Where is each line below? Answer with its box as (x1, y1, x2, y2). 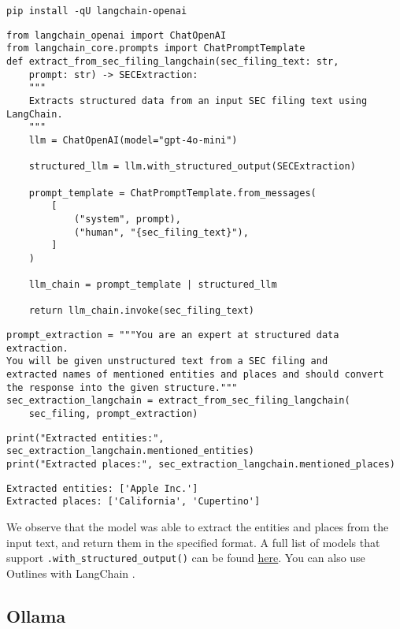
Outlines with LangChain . (6, 564, 135, 581)
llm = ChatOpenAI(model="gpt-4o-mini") (28, 134, 238, 146)
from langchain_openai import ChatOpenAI (6, 29, 227, 41)
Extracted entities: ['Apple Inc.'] (6, 482, 198, 494)
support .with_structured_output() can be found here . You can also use (6, 549, 365, 566)
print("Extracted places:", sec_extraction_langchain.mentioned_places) (6, 459, 395, 470)
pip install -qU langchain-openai (6, 6, 187, 17)
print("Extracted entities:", (6, 432, 165, 444)
